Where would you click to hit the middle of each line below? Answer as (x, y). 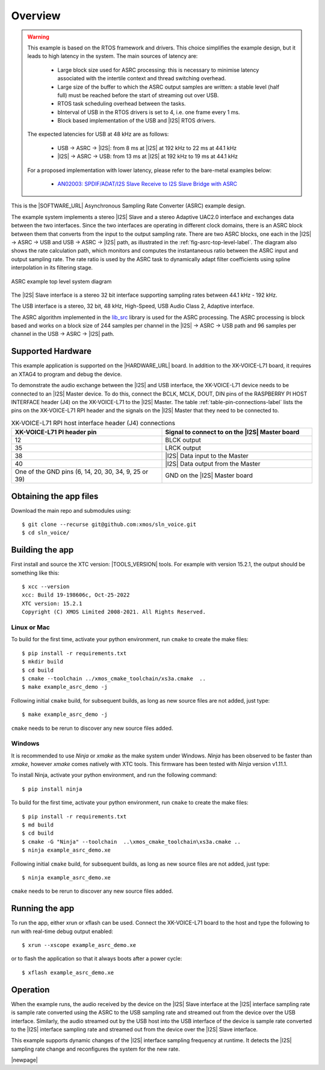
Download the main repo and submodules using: (71, 510)
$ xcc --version (46, 587)
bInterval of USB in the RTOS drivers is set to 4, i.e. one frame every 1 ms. (149, 112)
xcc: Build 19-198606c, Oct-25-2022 (76, 595)
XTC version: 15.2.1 (52, 603)
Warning (38, 37)
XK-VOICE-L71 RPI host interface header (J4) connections (93, 423)
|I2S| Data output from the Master (213, 464)
